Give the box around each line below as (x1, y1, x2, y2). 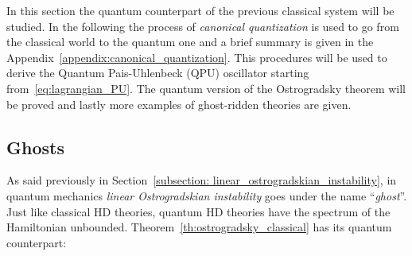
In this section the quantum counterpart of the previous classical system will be (6, 2, 395, 18)
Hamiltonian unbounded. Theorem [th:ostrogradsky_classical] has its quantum (6, 219, 392, 235)
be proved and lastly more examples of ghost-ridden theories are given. (6, 95, 352, 112)
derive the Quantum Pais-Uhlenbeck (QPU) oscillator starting (6, 64, 309, 81)
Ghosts (6, 134, 64, 159)
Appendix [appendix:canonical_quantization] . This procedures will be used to (6, 48, 387, 65)
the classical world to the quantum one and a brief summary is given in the (6, 33, 374, 50)
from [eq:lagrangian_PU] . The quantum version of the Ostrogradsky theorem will (6, 80, 406, 96)
